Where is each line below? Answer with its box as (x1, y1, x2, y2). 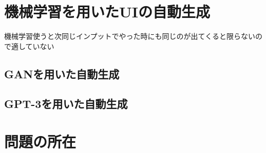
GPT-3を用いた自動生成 (4, 96, 128, 112)
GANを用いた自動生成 (4, 65, 120, 81)
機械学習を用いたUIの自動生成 (4, 1, 210, 22)
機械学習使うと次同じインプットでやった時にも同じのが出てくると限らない (4, 31, 255, 41)
